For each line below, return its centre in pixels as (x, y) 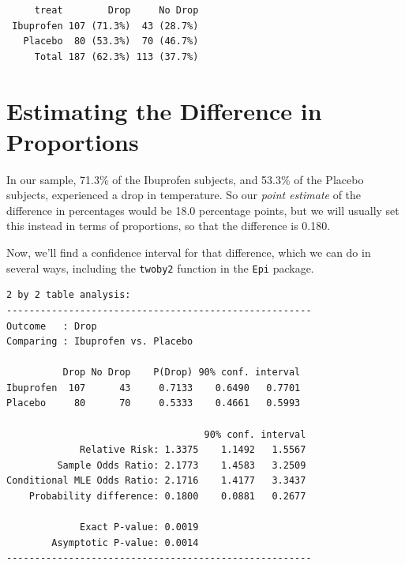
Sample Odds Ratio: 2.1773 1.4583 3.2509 (182, 465)
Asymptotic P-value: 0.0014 (125, 542)
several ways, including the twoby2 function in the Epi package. (160, 267)
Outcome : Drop (52, 326)
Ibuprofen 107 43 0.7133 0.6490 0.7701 (154, 388)
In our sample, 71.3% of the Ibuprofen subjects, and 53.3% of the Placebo (185, 179)
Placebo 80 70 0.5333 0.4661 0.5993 (154, 403)
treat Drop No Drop (116, 10)
